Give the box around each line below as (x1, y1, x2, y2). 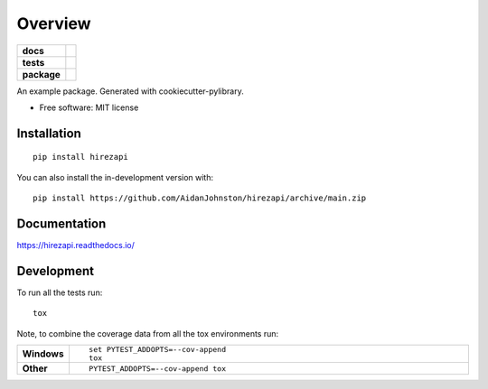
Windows (22, 347, 64, 360)
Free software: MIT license (39, 102, 139, 113)
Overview (16, 14, 91, 33)
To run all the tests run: (16, 287, 103, 298)
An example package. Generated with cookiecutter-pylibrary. (16, 86, 244, 97)
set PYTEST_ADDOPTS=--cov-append (89, 345, 226, 355)
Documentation (16, 216, 107, 231)
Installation (16, 125, 81, 141)
